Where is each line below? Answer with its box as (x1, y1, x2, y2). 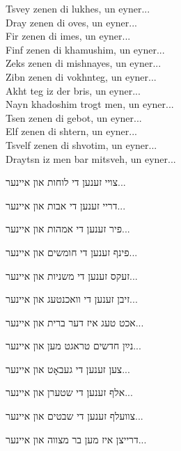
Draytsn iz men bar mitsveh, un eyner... (6, 151, 176, 166)
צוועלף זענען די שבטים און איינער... (6, 409, 143, 423)
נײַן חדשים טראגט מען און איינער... (6, 338, 141, 353)
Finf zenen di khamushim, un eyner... (6, 42, 165, 56)
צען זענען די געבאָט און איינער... (6, 361, 130, 376)
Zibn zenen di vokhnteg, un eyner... (6, 69, 157, 84)
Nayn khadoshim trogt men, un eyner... (6, 97, 174, 111)
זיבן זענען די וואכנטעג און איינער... (6, 292, 138, 306)
